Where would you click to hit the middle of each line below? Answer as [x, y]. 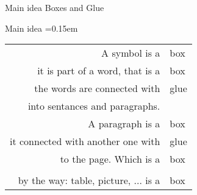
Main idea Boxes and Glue [55, 7]
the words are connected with [97, 88]
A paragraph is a [124, 124]
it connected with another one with [85, 141]
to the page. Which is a [110, 159]
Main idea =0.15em [41, 28]
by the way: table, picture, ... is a [89, 180]
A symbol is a [131, 53]
